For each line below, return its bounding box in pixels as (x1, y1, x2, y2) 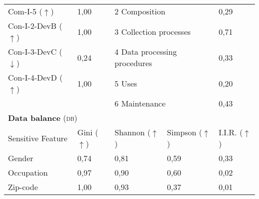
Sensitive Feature (8, 132, 68, 144)
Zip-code (8, 181, 38, 193)
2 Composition (115, 5, 165, 17)
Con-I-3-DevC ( (8, 46, 63, 57)
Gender (8, 152, 33, 164)
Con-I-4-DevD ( (8, 72, 63, 83)
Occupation (8, 167, 48, 178)
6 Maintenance (115, 98, 166, 109)
